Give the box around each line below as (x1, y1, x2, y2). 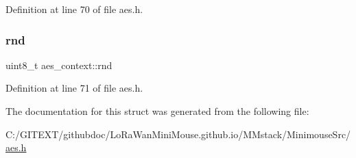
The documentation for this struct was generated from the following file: (5, 104, 309, 118)
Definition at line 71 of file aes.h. (5, 81, 143, 95)
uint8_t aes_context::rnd (5, 57, 112, 72)
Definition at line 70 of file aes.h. (5, 2, 143, 16)
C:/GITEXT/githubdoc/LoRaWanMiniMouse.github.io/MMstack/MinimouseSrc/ (5, 127, 351, 141)
